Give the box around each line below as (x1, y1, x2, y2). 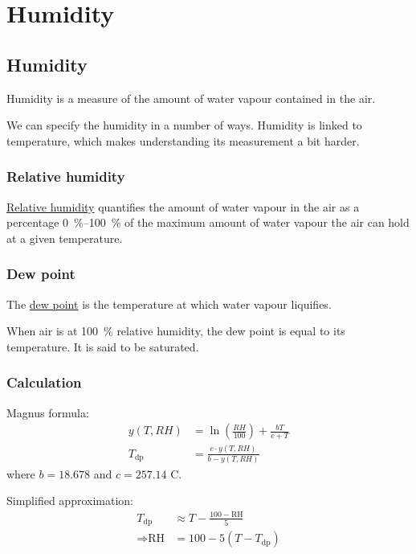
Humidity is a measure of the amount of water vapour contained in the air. (6, 89, 376, 106)
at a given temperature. (6, 229, 123, 246)
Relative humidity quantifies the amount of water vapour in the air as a (6, 198, 360, 215)
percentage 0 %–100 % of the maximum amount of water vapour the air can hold (6, 214, 410, 231)
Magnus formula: (6, 404, 89, 421)
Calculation (6, 372, 82, 392)
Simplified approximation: (6, 492, 133, 509)
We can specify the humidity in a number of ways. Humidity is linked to (6, 117, 362, 133)
